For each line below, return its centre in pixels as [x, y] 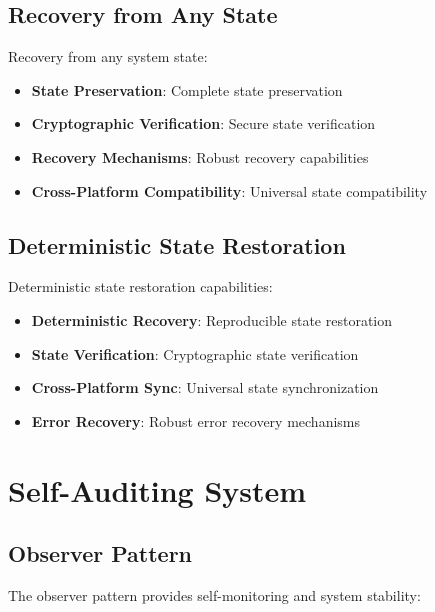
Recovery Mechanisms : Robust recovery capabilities [200, 156]
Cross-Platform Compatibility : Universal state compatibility [229, 190]
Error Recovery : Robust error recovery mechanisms [196, 420]
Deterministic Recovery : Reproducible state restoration [211, 319]
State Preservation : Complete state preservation [187, 89]
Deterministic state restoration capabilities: [140, 286]
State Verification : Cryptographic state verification [195, 353]
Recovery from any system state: [108, 56]
